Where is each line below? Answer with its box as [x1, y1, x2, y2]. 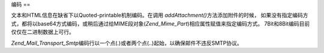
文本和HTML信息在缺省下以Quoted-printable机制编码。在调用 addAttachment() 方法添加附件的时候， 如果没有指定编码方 [11, 12, 308, 19]
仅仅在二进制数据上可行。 [11, 29, 74, 36]
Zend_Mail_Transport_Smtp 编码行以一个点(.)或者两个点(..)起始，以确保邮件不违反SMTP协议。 [11, 39, 242, 46]
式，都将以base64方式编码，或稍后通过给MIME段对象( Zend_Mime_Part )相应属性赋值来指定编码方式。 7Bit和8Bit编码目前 [11, 20, 310, 27]
